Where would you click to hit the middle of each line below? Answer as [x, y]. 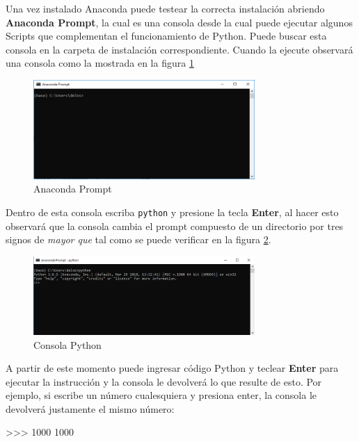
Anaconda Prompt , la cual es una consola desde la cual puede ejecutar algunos [179, 22]
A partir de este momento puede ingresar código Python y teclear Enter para [172, 368]
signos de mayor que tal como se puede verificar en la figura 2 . [138, 239]
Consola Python [67, 344]
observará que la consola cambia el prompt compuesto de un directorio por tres [175, 226]
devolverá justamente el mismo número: [90, 408]
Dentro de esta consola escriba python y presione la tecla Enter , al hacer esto [172, 212]
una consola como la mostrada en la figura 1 [100, 63]
